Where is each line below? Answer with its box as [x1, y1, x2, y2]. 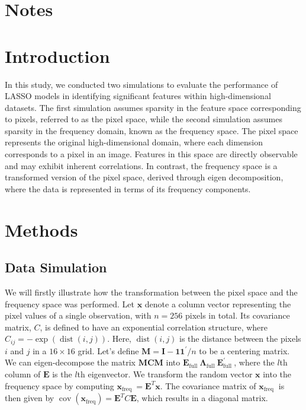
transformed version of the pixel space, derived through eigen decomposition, [5, 171, 284, 183]
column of [5, 368, 41, 380]
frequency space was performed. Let [5, 297, 135, 310]
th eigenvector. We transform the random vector [77, 368, 253, 380]
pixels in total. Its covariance [185, 309, 290, 322]
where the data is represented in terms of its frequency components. [5, 182, 251, 195]
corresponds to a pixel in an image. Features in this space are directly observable [5, 148, 298, 160]
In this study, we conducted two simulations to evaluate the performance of [5, 78, 278, 90]
